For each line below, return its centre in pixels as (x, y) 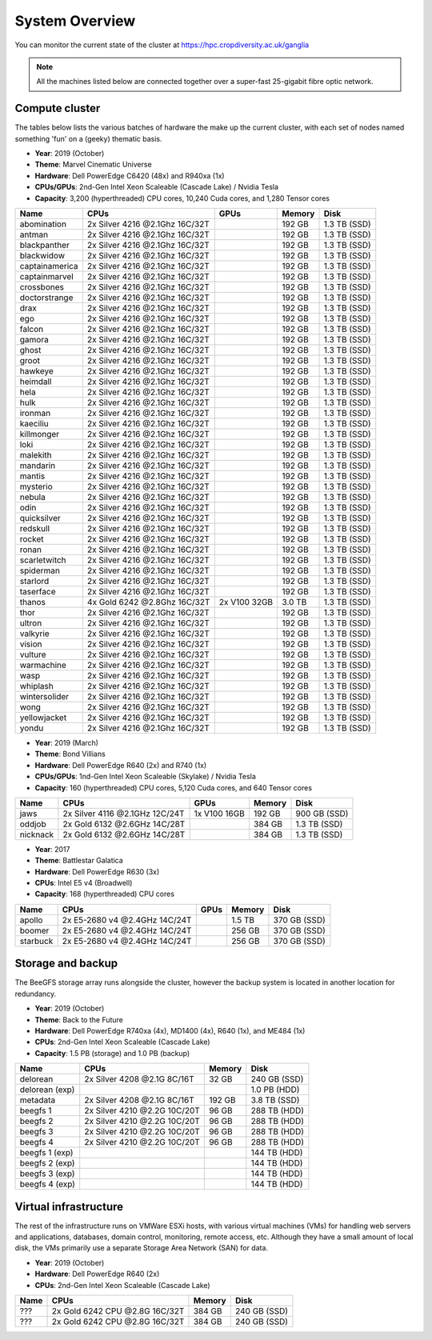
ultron (31, 622)
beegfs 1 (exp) (46, 1153)
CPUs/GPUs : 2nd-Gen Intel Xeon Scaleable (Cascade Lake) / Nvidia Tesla (157, 187)
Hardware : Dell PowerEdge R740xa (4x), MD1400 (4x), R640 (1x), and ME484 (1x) (170, 1030)
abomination (43, 224)
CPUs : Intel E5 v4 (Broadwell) (84, 883)
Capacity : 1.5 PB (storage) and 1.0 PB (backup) (112, 1053)
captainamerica (49, 266)
